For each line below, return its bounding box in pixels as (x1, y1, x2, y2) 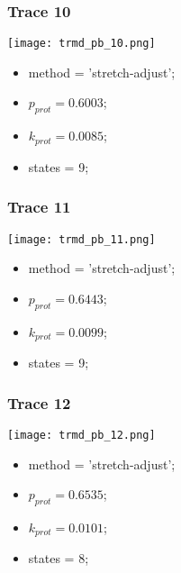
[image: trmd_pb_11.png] (7, 232, 156, 246)
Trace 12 (7, 391, 71, 414)
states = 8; (28, 549, 89, 568)
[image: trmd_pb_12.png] (7, 428, 156, 441)
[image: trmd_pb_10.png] (7, 37, 156, 50)
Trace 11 (7, 196, 71, 218)
